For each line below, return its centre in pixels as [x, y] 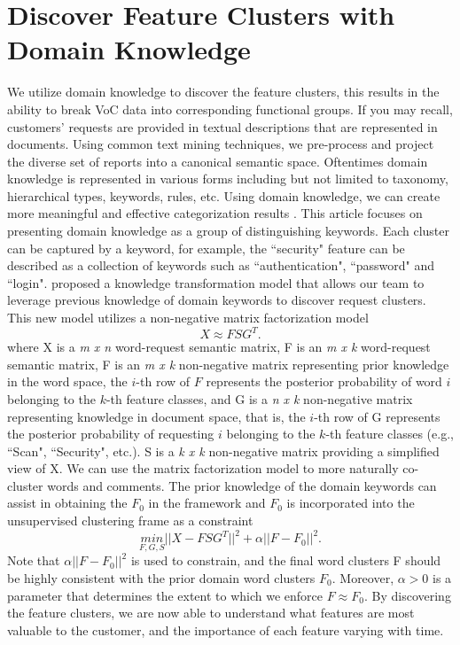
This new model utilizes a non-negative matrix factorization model [188, 318]
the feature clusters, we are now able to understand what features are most [211, 613]
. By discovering [407, 595]
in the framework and [207, 503]
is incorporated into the [351, 503]
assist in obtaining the [67, 503]
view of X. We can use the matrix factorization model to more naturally [203, 468]
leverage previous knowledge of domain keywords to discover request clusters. [217, 300]
